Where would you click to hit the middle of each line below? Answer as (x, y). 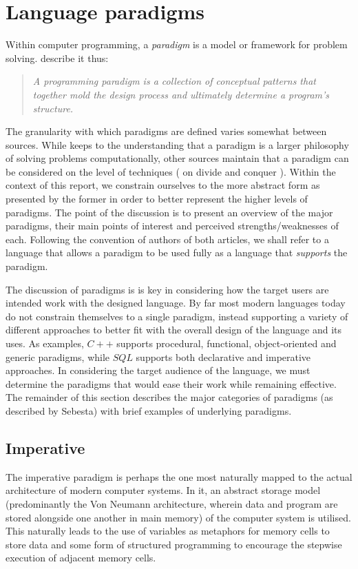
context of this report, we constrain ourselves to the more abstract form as (163, 185)
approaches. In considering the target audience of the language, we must (158, 370)
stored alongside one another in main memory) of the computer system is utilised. (178, 517)
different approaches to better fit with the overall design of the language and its (174, 330)
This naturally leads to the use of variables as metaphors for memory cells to (168, 531)
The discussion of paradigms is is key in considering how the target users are (167, 289)
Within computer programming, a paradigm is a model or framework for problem (177, 44)
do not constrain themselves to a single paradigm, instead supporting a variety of (177, 316)
